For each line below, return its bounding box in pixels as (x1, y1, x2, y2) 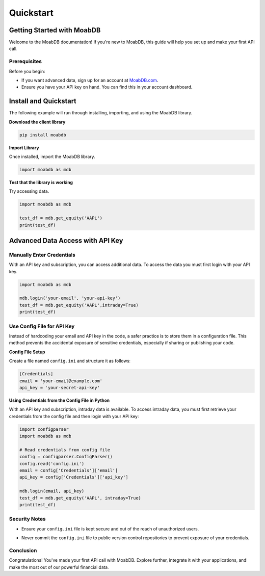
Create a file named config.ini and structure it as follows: (9, 358, 131, 364)
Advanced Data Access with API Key (9, 236, 124, 245)
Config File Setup (9, 349, 45, 355)
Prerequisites (9, 58, 42, 65)
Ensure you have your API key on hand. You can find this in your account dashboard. (21, 84, 192, 90)
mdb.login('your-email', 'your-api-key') (19, 295, 121, 301)
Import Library (9, 145, 39, 151)
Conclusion (9, 547, 37, 554)
